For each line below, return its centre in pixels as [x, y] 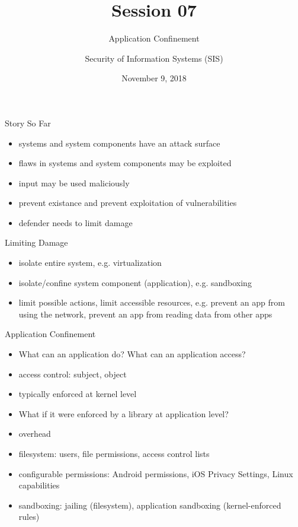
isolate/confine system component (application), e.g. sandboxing [135, 282]
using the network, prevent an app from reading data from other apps [145, 314]
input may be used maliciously [74, 182]
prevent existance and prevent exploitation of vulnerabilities [128, 203]
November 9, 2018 [154, 78]
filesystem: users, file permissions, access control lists [114, 453]
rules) [29, 517]
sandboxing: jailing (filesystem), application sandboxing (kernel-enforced [150, 505]
